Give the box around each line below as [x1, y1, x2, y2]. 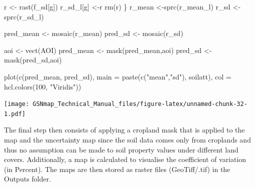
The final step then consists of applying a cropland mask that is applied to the [4, 124, 245, 135]
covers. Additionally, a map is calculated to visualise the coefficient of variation [4, 154, 246, 164]
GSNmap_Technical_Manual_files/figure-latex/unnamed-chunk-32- [32, 100, 247, 108]
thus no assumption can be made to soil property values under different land [4, 144, 238, 154]
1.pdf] [4, 110, 25, 117]
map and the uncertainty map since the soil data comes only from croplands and [4, 134, 251, 145]
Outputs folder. [4, 173, 51, 184]
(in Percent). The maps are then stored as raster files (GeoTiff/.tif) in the [4, 163, 230, 174]
